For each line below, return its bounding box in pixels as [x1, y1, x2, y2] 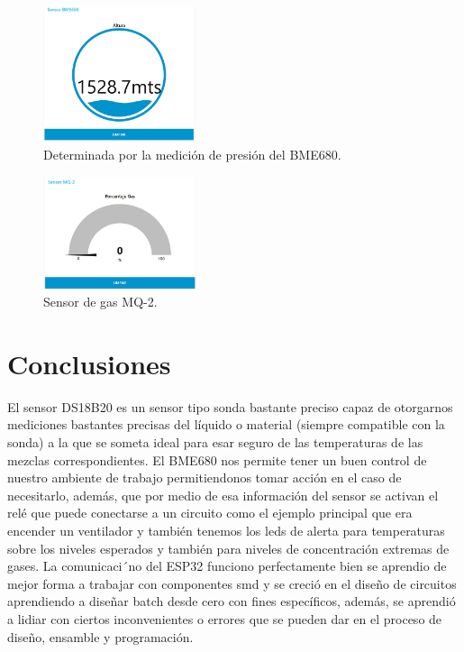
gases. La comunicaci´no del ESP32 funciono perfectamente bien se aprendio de [7, 556, 447, 575]
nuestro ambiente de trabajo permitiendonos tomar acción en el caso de [7, 468, 402, 487]
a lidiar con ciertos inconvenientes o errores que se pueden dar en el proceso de [7, 610, 442, 629]
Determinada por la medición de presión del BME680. [43, 145, 341, 164]
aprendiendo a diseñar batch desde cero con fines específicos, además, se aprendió [7, 592, 456, 611]
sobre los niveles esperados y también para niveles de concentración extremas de [7, 538, 450, 557]
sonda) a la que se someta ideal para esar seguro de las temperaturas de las [7, 433, 423, 452]
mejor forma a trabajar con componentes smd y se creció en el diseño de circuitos [7, 574, 457, 592]
